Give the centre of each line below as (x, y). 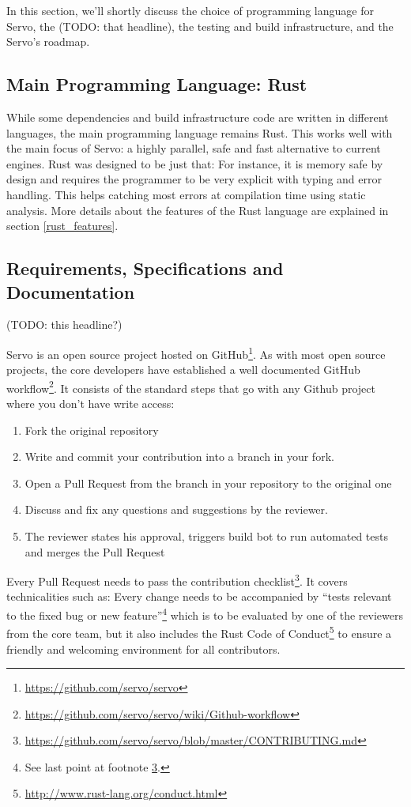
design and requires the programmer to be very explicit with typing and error (194, 179)
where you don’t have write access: (90, 403)
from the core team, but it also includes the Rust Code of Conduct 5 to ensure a (199, 632)
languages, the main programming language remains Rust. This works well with (200, 132)
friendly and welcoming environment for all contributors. (143, 649)
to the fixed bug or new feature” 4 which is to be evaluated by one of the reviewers (205, 614)
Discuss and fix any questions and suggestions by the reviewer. (176, 509)
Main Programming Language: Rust (157, 84)
